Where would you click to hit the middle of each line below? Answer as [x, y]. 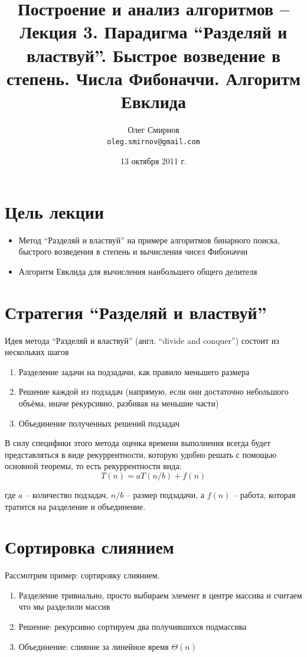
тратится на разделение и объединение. [75, 506]
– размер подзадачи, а [165, 494]
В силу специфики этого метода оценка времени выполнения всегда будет [138, 443]
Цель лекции [55, 211]
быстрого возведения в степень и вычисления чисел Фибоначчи [133, 251]
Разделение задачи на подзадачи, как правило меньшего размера [134, 371]
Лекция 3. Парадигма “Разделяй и [153, 32]
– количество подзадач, [67, 494]
